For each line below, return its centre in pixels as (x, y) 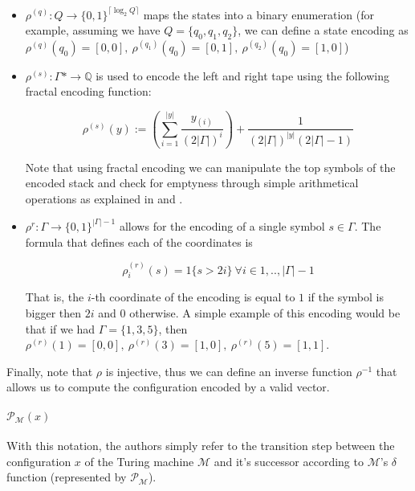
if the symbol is (346, 297)
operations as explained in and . (104, 198)
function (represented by (67, 477)
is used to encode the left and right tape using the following (242, 75)
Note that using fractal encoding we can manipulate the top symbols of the (210, 167)
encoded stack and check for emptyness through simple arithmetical (192, 183)
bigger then (53, 312)
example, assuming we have (93, 30)
